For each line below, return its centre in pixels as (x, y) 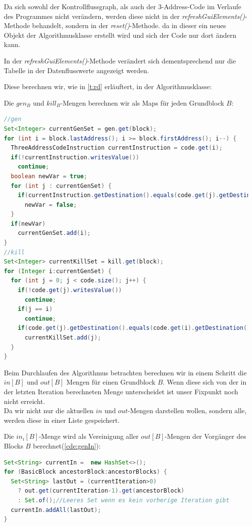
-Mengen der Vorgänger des (205, 436)
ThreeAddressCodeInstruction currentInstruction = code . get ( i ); (117, 148)
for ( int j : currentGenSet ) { (61, 186)
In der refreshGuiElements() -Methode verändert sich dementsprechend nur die (120, 60)
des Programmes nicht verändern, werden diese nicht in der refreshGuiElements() (125, 16)
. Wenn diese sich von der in (205, 382)
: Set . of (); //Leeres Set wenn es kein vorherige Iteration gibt (124, 500)
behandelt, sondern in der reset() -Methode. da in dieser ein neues (129, 25)
